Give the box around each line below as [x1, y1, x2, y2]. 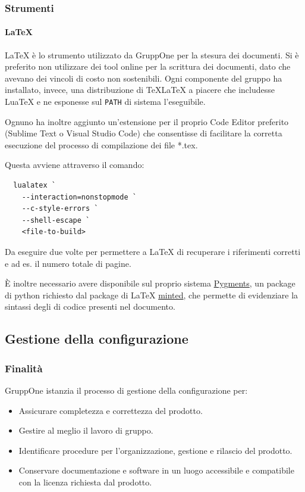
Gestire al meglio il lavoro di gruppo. [18, 424, 153, 437]
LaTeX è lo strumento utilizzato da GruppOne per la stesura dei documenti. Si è [5, 48, 299, 61]
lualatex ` [13, 181, 56, 190]
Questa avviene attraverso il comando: [5, 158, 144, 171]
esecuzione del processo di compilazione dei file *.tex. [5, 138, 198, 151]
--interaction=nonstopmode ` [21, 192, 137, 201]
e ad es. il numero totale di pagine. [5, 257, 131, 269]
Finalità [5, 360, 43, 375]
